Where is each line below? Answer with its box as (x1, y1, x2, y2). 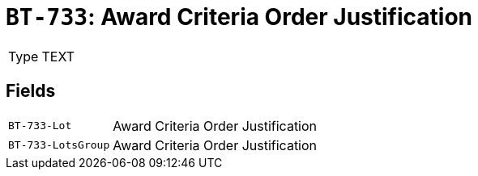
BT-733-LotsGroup (8, 139, 110, 152)
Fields (6, 81, 56, 102)
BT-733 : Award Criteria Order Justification (6, 3, 473, 31)
